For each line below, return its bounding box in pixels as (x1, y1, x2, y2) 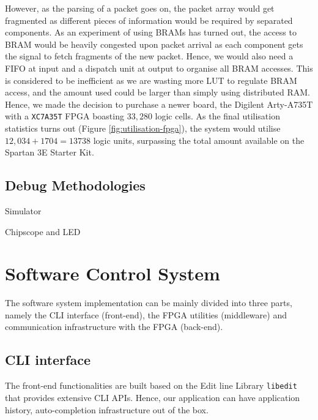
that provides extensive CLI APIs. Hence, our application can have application (5, 391, 300, 403)
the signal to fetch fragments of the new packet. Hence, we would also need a (5, 50, 294, 62)
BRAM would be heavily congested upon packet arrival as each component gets (5, 37, 303, 50)
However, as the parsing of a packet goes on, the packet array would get (5, 2, 275, 14)
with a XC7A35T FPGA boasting (5, 110, 124, 122)
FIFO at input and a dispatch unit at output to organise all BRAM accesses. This (5, 61, 313, 74)
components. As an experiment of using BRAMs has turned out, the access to (5, 26, 297, 39)
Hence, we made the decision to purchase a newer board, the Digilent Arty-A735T (5, 97, 313, 110)
